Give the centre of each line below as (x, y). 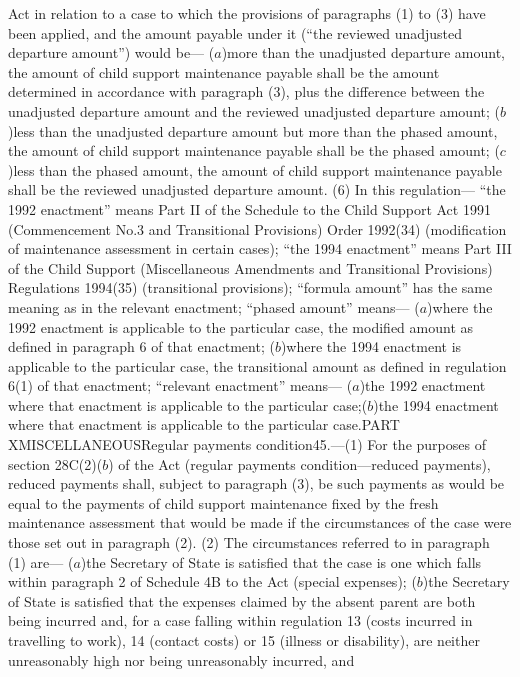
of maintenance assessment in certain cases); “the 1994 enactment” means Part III (260, 248)
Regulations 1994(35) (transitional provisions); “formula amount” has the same (250, 287)
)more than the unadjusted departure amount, (363, 52)
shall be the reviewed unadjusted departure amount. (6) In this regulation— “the (257, 189)
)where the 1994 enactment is (371, 346)
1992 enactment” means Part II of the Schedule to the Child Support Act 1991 (249, 208)
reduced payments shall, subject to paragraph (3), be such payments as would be (256, 483)
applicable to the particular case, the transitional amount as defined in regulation (257, 365)
